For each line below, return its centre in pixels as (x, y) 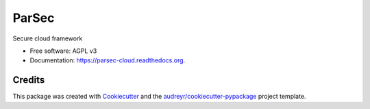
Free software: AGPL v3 (63, 51)
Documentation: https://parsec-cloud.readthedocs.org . (108, 60)
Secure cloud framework (48, 38)
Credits (29, 80)
